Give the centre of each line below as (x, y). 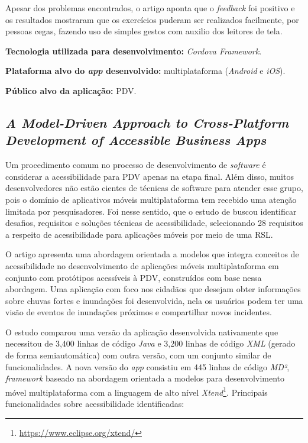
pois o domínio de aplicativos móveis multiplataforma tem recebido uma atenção (151, 199)
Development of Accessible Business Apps (136, 140)
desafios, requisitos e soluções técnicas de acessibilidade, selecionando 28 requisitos (154, 223)
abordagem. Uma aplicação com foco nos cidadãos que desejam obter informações (153, 289)
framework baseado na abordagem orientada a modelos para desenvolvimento (145, 378)
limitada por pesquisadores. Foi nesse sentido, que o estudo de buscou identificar (151, 211)
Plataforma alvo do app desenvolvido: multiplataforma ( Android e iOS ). (145, 71)
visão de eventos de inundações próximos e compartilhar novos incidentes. (139, 312)
